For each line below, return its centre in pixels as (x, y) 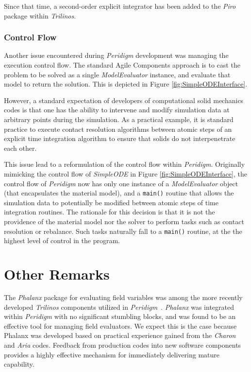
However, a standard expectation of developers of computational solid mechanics (124, 100)
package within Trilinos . (40, 15)
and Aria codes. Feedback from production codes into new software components (123, 345)
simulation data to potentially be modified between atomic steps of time (111, 202)
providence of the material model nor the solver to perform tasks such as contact (124, 221)
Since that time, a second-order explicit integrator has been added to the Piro (120, 6)
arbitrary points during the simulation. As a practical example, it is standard (119, 119)
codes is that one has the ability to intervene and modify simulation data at (117, 110)
